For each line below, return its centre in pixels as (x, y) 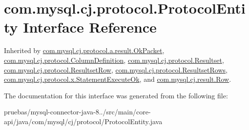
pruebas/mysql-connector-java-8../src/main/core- (77, 112)
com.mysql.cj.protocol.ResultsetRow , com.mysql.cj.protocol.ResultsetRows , (116, 69)
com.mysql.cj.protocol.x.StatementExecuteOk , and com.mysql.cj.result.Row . (118, 79)
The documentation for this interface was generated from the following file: (116, 95)
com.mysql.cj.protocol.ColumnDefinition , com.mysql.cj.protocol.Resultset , (114, 60)
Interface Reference (90, 27)
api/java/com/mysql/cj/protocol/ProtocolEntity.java (83, 121)
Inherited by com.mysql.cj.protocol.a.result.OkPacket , (84, 50)
